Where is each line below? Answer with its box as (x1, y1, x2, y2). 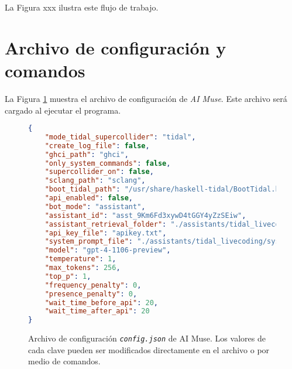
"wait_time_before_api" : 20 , (44, 298, 158, 307)
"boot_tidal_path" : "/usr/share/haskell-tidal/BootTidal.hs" (44, 185, 288, 194)
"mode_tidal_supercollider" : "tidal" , (44, 132, 196, 141)
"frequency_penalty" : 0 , (44, 281, 142, 289)
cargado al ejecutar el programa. (5, 104, 121, 116)
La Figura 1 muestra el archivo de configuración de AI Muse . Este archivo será (5, 92, 287, 104)
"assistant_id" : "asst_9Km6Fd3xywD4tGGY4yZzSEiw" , (44, 211, 246, 220)
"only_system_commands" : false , (44, 159, 171, 168)
